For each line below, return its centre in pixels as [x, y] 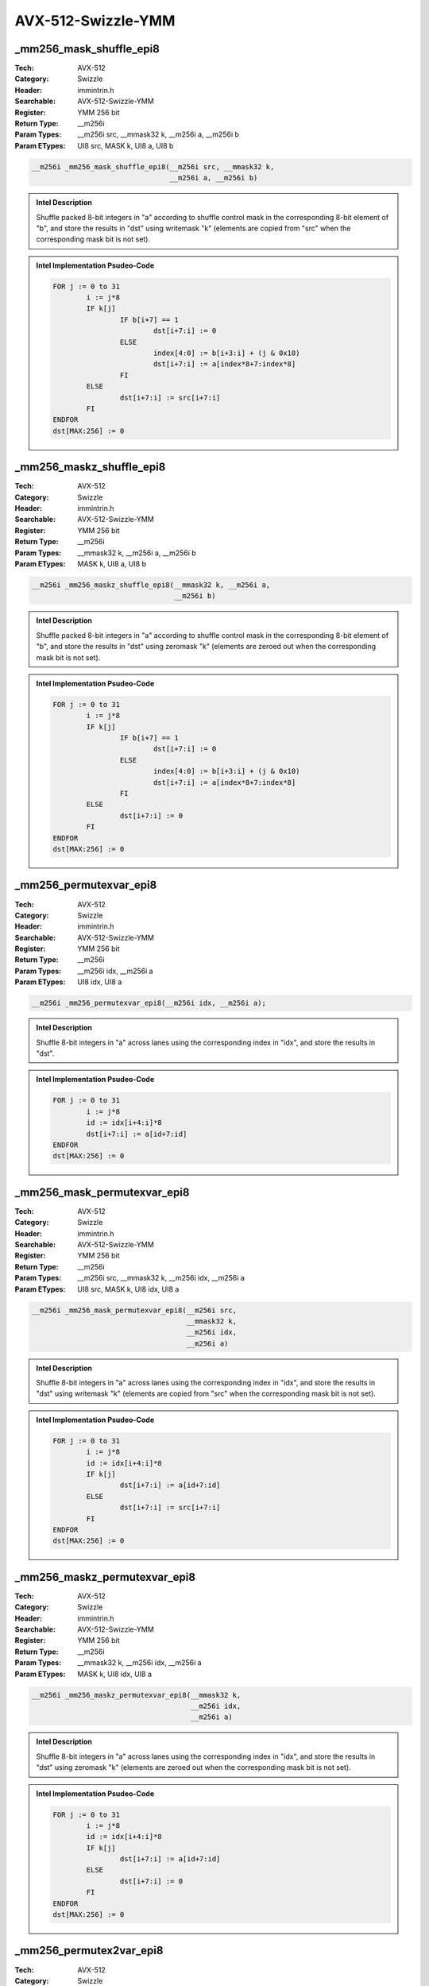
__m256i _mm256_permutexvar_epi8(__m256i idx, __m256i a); [149, 1003]
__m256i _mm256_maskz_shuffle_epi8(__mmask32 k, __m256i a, [151, 585]
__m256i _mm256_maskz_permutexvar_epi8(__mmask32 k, [136, 1695]
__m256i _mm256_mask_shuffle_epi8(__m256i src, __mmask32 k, [153, 166]
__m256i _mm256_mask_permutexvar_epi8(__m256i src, [134, 1310]
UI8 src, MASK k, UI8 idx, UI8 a [128, 1289]
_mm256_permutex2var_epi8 [89, 1951]
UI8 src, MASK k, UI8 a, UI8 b [126, 145]
